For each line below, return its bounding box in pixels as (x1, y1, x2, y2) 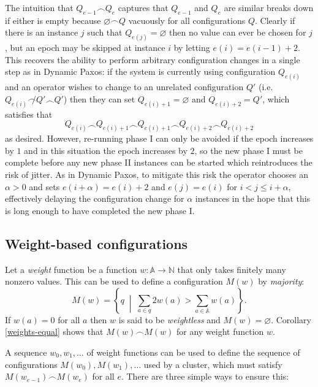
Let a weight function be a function (5, 262, 137, 275)
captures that (118, 1, 168, 13)
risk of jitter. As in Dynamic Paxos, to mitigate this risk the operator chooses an (5, 167, 308, 180)
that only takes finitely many (177, 262, 286, 275)
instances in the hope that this (195, 192, 311, 205)
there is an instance (5, 26, 78, 39)
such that (87, 26, 123, 39)
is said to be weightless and (118, 313, 221, 326)
